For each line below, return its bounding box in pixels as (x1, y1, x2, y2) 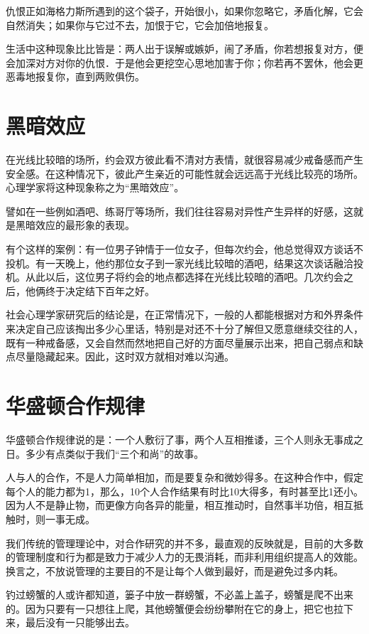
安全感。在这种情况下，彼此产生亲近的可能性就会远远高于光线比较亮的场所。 (6, 166, 363, 181)
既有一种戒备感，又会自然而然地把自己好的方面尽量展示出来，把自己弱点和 (6, 335, 353, 350)
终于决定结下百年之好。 (45, 283, 155, 298)
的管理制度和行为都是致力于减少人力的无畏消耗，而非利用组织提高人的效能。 (6, 549, 363, 564)
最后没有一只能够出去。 (25, 615, 135, 630)
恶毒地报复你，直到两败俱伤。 (6, 69, 145, 84)
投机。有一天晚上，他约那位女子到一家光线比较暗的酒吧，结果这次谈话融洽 (6, 255, 353, 270)
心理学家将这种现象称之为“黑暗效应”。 (6, 180, 184, 195)
